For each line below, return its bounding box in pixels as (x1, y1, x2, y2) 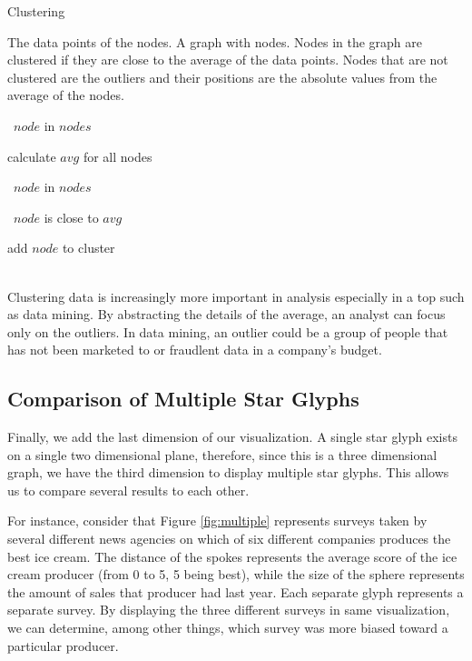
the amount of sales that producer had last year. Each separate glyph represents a (7, 582, 464, 601)
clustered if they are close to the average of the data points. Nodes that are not (7, 50, 448, 69)
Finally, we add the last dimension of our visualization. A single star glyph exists (7, 427, 457, 446)
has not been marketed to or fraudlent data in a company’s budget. (7, 340, 382, 359)
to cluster (62, 238, 115, 257)
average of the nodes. (7, 85, 124, 105)
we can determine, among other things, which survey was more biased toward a (7, 618, 448, 637)
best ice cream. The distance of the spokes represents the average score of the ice (7, 546, 457, 566)
